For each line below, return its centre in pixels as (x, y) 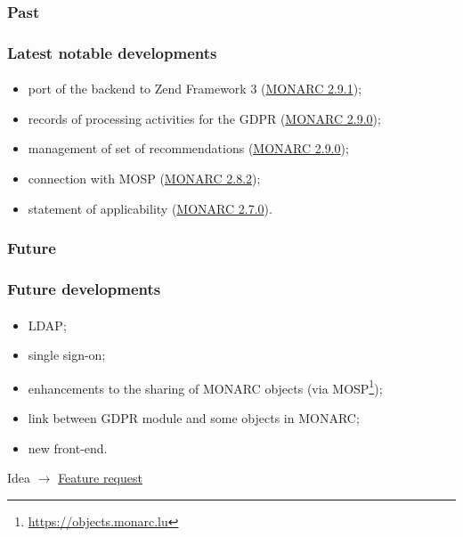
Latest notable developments (112, 52)
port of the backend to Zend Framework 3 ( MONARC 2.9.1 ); (195, 89)
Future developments (84, 289)
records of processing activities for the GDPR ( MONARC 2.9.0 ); (204, 118)
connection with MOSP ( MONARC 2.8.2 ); (144, 179)
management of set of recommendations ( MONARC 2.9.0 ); (188, 148)
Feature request (100, 478)
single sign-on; (67, 355)
